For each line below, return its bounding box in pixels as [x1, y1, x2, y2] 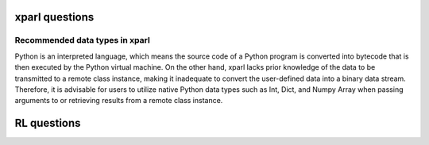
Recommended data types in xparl [14, 35, 150, 46]
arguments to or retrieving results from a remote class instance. [14, 96, 223, 105]
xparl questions [14, 10, 95, 24]
